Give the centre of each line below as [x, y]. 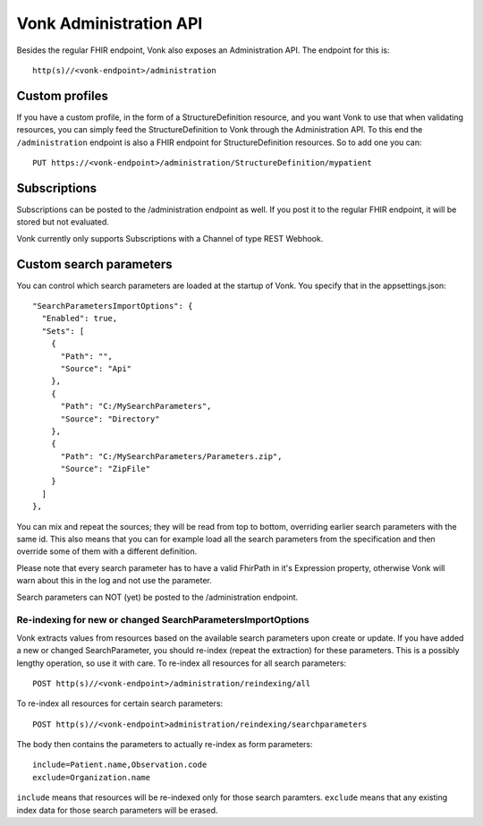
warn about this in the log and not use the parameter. [114, 581]
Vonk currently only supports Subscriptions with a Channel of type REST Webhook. [170, 238]
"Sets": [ [63, 331]
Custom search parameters [95, 264]
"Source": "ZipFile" [106, 469]
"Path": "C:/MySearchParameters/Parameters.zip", [171, 456]
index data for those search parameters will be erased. [117, 810]
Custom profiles [63, 95]
